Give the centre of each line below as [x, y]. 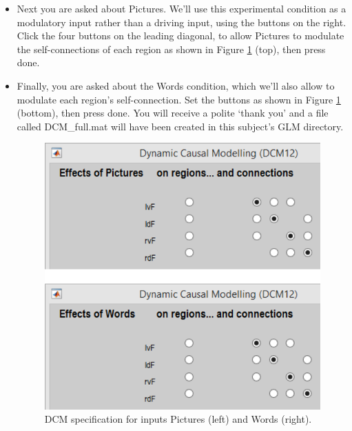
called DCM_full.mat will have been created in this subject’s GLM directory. [180, 126]
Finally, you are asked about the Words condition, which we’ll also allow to [176, 85]
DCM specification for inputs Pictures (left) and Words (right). [178, 419]
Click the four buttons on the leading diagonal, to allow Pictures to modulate [180, 36]
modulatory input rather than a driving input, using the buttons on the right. [182, 22]
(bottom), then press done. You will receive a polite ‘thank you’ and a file [173, 113]
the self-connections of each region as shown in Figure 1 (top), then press [171, 49]
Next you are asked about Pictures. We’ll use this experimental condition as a [182, 8]
